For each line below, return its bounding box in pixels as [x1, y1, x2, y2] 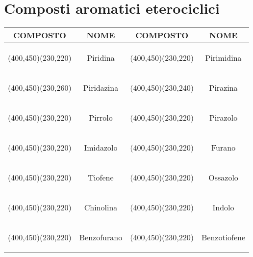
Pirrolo [89, 112, 113, 124]
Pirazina [209, 82, 238, 94]
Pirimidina [205, 52, 242, 64]
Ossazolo [208, 172, 238, 183]
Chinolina [84, 202, 118, 213]
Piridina [87, 52, 115, 64]
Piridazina [83, 82, 119, 94]
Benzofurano [79, 231, 123, 243]
